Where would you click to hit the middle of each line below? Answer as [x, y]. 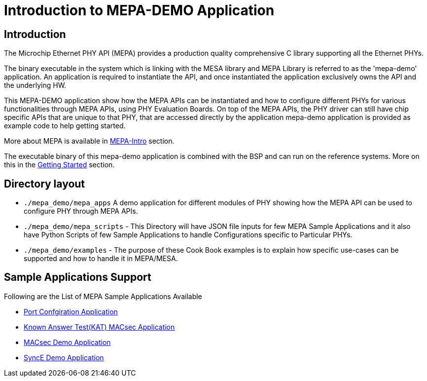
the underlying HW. [35, 85]
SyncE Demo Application [64, 357]
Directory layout [45, 184]
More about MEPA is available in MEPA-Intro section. [89, 141]
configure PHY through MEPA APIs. [81, 211]
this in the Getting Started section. [59, 165]
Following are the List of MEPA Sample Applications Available [103, 296]
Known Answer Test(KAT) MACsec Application [99, 327]
